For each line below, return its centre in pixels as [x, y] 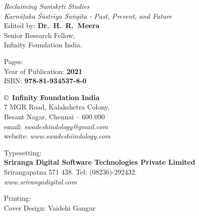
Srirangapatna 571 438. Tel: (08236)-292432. [71, 171]
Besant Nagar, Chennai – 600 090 [55, 116]
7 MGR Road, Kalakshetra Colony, [57, 107]
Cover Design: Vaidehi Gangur [50, 207]
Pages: [14, 61]
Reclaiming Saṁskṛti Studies [47, 6]
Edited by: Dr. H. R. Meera [52, 25]
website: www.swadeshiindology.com [57, 136]
